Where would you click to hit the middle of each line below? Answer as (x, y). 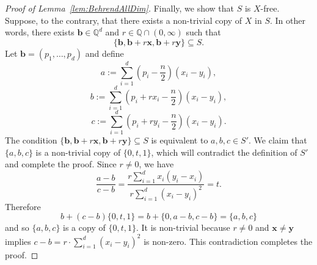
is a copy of (84, 227)
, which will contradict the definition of (224, 152)
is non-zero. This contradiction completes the (228, 241)
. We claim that (278, 140)
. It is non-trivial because (183, 227)
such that (203, 32)
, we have (156, 164)
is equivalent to (180, 140)
